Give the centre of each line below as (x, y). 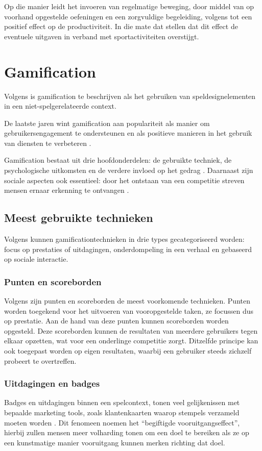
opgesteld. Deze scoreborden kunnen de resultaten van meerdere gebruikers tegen (131, 330)
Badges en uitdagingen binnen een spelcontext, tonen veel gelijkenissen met (122, 402)
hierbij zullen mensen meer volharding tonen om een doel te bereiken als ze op (127, 432)
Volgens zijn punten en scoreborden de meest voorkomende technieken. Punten (127, 301)
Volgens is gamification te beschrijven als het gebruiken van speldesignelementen (130, 96)
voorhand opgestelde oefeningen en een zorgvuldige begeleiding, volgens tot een (128, 16)
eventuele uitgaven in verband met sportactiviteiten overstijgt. (102, 36)
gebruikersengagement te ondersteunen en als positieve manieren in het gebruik (128, 133)
